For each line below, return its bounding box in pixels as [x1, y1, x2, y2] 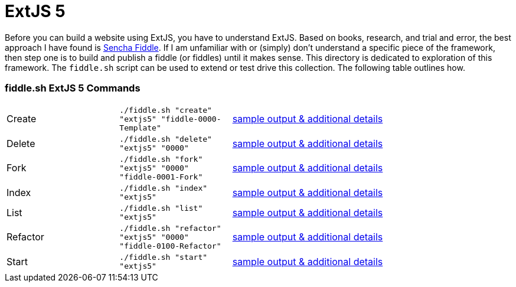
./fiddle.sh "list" [119, 203, 203, 213]
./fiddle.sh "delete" [119, 134, 212, 143]
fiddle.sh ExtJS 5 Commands [5, 82, 141, 94]
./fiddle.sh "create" [119, 105, 212, 115]
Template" [119, 123, 161, 132]
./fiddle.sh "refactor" [119, 223, 221, 233]
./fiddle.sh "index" [119, 183, 208, 193]
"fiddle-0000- [161, 114, 221, 123]
